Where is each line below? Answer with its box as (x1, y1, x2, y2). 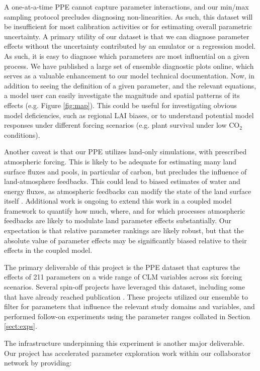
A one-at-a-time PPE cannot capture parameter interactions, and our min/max (4, 2, 249, 12)
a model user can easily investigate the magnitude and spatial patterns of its (4, 90, 240, 101)
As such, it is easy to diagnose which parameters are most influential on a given (4, 50, 249, 61)
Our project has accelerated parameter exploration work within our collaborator (4, 347, 251, 358)
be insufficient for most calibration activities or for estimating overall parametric (4, 21, 252, 32)
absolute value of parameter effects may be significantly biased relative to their (4, 235, 247, 245)
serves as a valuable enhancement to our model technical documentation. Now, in (4, 70, 255, 81)
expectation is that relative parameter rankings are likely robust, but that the (4, 225, 244, 236)
